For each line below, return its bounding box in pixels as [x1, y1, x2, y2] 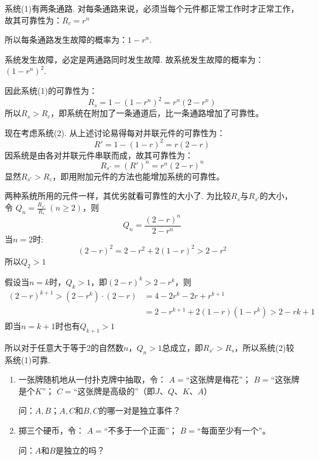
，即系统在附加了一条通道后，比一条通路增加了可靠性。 [50, 107, 264, 119]
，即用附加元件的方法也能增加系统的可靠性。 [52, 170, 225, 182]
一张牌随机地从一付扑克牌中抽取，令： [18, 373, 166, 385]
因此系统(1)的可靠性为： [5, 84, 97, 96]
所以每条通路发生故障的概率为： [5, 33, 128, 46]
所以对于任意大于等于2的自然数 [5, 341, 124, 353]
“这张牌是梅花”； [186, 373, 251, 385]
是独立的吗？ [55, 444, 105, 456]
